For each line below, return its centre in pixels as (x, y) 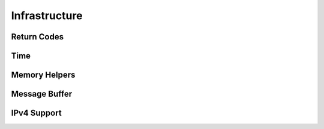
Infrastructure (47, 16)
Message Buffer (41, 94)
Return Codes (37, 37)
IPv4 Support (37, 113)
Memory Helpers (43, 75)
